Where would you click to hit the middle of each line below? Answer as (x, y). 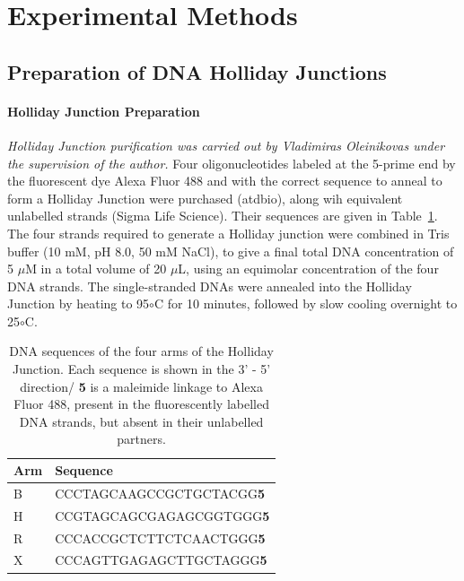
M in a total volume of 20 (96, 269)
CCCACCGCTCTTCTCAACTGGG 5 (160, 538)
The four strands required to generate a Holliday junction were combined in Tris (228, 233)
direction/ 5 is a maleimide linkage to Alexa (141, 386)
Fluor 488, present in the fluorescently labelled (141, 404)
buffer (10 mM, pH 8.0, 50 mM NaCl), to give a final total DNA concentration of (231, 251)
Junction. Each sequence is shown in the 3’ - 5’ (141, 369)
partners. (141, 439)
